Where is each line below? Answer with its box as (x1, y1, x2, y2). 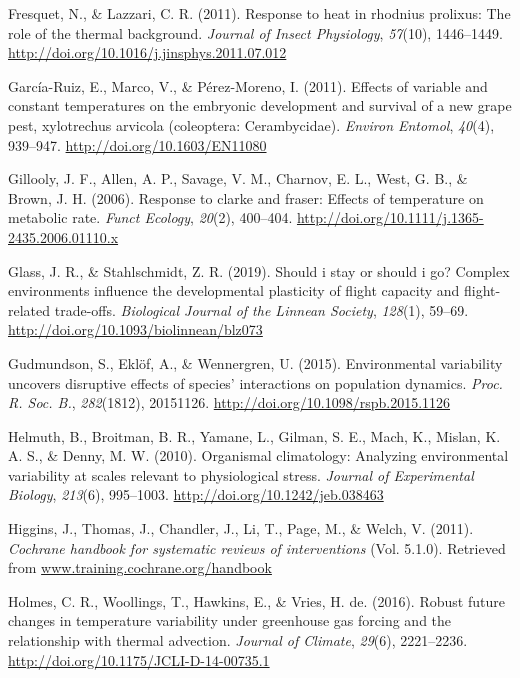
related (8, 299, 51, 320)
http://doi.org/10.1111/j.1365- (296, 207, 484, 228)
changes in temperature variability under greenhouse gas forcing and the (8, 610, 452, 631)
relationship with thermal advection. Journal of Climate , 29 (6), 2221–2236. (8, 630, 468, 651)
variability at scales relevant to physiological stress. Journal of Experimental (8, 464, 474, 485)
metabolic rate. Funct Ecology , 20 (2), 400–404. (8, 207, 293, 228)
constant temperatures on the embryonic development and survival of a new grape (8, 95, 512, 116)
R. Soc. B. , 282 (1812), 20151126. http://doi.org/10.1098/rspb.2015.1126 (8, 392, 451, 413)
